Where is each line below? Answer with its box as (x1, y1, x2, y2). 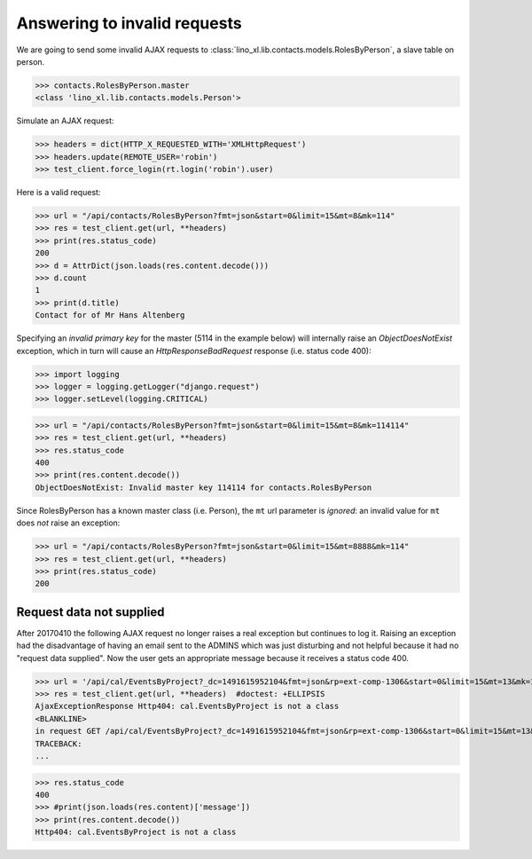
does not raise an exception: (16, 517, 121, 528)
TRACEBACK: (35, 738, 82, 749)
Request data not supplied (16, 604, 165, 619)
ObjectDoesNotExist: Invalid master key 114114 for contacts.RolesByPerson (35, 482, 372, 493)
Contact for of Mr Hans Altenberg (35, 311, 185, 320)
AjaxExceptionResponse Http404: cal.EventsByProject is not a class (35, 701, 340, 712)
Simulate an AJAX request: (16, 115, 114, 126)
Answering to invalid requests (16, 13, 243, 33)
